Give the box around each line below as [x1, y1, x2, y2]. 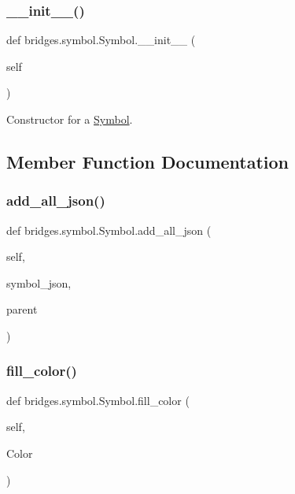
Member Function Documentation [6, 149, 289, 173]
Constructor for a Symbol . [6, 111, 133, 127]
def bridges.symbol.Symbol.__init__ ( [6, 32, 196, 48]
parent [6, 301, 38, 318]
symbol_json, [6, 274, 72, 291]
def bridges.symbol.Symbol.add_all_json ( [6, 221, 212, 238]
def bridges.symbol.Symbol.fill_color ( [6, 392, 190, 408]
